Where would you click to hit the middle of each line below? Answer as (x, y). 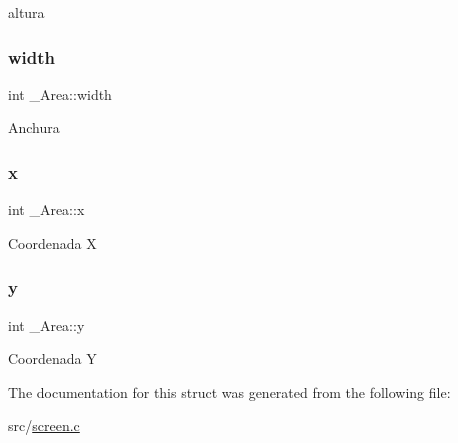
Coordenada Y (52, 358)
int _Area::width (60, 93)
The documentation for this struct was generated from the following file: (229, 391)
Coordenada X (52, 242)
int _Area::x (46, 209)
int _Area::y (46, 324)
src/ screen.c (44, 425)
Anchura (34, 127)
